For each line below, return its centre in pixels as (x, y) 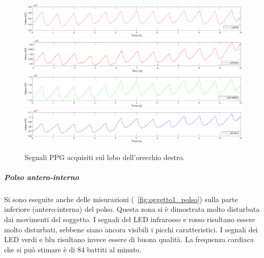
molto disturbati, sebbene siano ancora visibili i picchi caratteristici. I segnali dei (131, 229)
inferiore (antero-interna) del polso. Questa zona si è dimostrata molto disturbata (132, 209)
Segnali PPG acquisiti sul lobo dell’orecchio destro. (105, 157)
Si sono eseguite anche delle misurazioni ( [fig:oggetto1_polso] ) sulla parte (121, 199)
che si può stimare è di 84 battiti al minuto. (73, 249)
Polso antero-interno (42, 177)
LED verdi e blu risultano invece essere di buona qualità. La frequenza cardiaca (129, 239)
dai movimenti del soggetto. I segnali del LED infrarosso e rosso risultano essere (130, 219)
